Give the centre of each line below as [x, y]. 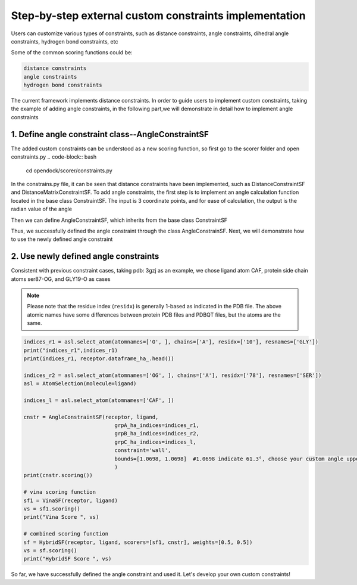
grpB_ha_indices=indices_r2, [157, 434]
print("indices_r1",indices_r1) [71, 350]
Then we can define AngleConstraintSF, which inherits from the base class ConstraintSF [119, 220]
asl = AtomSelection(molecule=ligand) [80, 384]
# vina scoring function [60, 492]
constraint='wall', [143, 451]
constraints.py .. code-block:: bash [54, 157]
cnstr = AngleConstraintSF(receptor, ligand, [91, 417]
